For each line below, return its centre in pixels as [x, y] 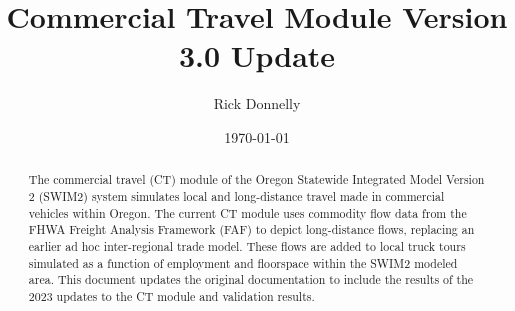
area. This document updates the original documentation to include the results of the [251, 279]
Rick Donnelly [257, 103]
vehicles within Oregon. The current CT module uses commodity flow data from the [247, 212]
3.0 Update [257, 55]
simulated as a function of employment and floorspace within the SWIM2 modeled [243, 262]
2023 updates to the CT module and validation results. [171, 295]
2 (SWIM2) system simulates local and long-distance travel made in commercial [236, 195]
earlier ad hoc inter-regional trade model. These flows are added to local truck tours [247, 245]
